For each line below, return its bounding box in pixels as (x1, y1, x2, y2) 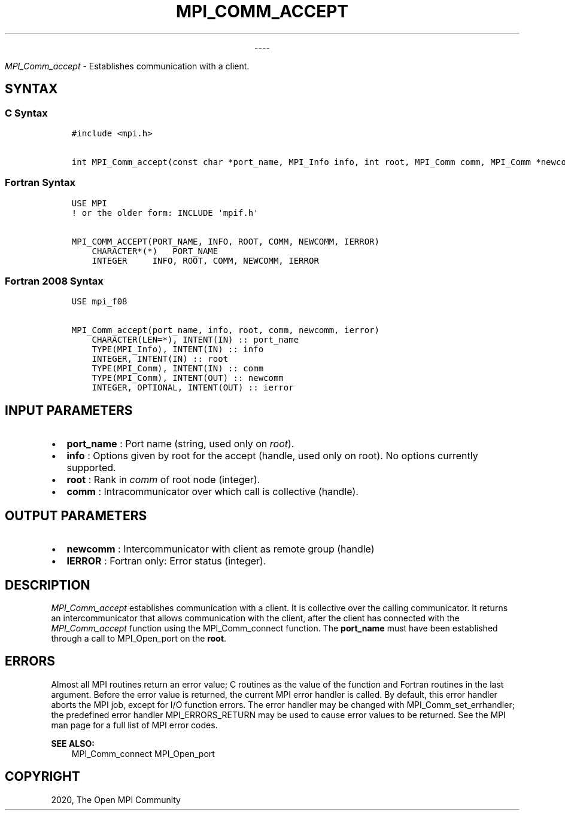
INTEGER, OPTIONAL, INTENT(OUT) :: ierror (92, 383, 294, 393)
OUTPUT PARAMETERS (5, 508, 147, 523)
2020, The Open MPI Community (51, 794, 181, 805)
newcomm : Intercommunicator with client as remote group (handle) (66, 543, 375, 555)
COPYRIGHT (5, 769, 80, 785)
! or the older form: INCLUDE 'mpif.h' (71, 207, 259, 218)
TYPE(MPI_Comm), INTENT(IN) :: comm (92, 364, 264, 374)
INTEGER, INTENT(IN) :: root (92, 354, 229, 364)
